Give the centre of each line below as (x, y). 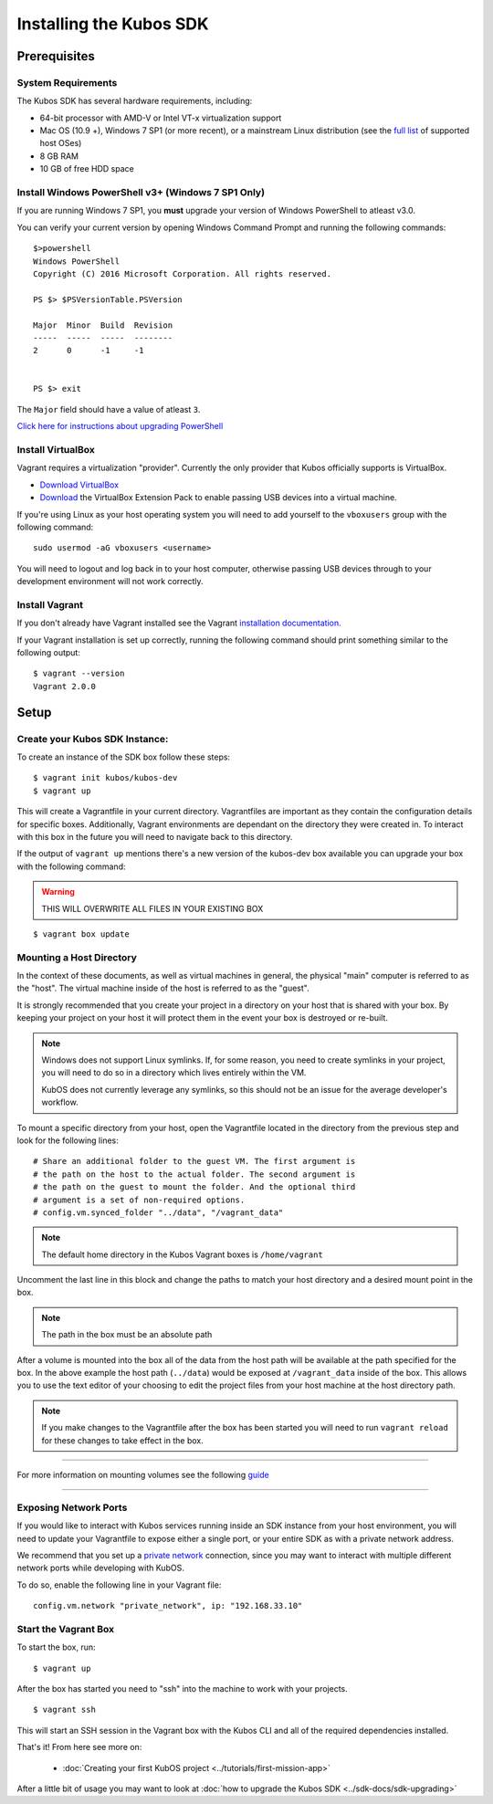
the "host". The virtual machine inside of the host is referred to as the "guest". (163, 988)
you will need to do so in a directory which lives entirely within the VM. (174, 1073)
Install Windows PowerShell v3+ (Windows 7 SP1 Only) (141, 193)
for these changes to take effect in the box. (123, 1440)
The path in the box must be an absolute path (127, 1335)
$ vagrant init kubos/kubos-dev (105, 778)
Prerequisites (56, 56)
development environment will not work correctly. (110, 582)
